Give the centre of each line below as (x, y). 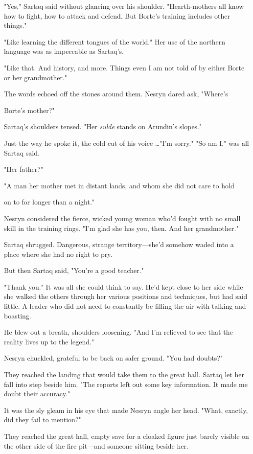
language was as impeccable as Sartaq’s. (64, 51)
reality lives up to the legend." (49, 341)
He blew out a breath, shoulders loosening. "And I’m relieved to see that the (118, 332)
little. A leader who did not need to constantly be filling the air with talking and (125, 306)
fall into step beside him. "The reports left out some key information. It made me (126, 384)
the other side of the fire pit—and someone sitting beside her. (96, 445)
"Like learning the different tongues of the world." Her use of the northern (115, 41)
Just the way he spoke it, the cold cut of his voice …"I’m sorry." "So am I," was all (126, 143)
